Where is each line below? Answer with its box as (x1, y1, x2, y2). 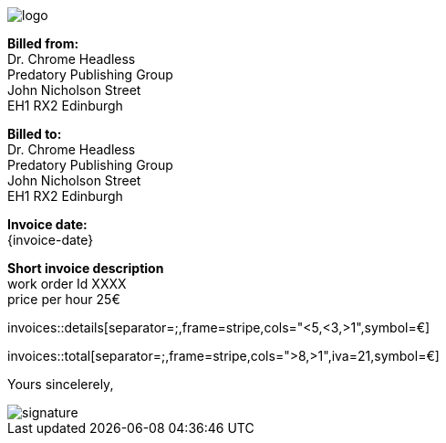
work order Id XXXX (7, 276, 127, 291)
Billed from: (7, 36, 79, 51)
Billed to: (7, 126, 62, 142)
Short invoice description (7, 260, 164, 276)
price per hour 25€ (7, 291, 120, 307)
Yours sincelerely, (7, 376, 114, 392)
